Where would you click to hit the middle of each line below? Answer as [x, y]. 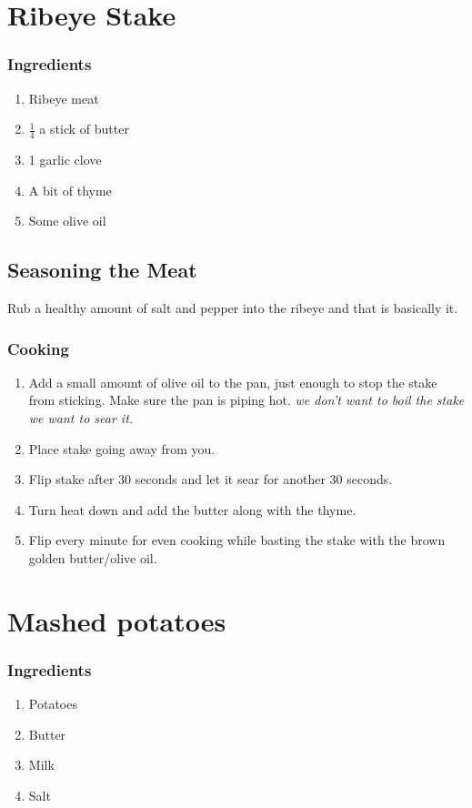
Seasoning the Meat [102, 270]
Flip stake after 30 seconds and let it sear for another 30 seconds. [211, 479]
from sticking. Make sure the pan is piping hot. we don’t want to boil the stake [246, 400]
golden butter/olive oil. [93, 557]
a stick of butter [84, 129]
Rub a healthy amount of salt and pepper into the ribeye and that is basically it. [233, 308]
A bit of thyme [70, 190]
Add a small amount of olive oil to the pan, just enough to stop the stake [233, 382]
